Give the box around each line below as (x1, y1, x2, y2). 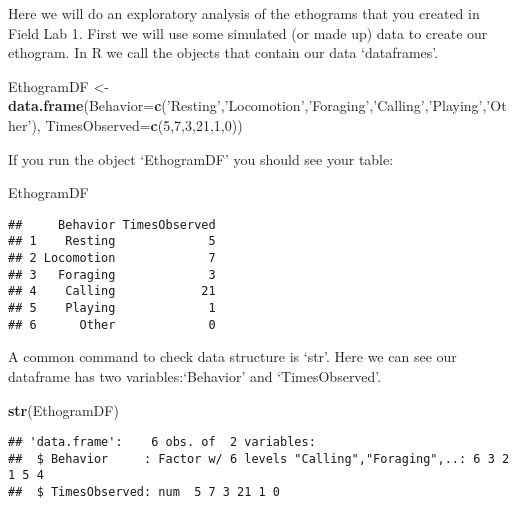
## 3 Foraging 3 (8, 267, 216, 282)
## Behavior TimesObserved (8, 217, 216, 232)
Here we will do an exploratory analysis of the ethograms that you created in (8, 3, 480, 23)
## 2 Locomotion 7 (8, 251, 216, 266)
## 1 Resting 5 (8, 234, 216, 249)
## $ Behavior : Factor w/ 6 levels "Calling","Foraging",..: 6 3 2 (8, 451, 510, 466)
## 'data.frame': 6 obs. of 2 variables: (8, 435, 316, 450)
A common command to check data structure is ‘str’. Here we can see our (8, 346, 457, 367)
